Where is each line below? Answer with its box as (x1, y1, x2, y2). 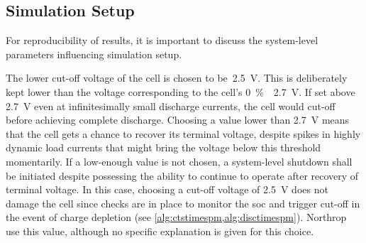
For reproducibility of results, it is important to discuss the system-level (6, 33, 318, 48)
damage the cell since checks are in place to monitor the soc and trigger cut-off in (6, 195, 360, 210)
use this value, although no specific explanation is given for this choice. (6, 223, 314, 238)
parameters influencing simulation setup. (6, 46, 182, 61)
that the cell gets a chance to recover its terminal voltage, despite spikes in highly (6, 126, 361, 141)
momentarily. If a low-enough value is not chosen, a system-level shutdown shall (6, 153, 353, 168)
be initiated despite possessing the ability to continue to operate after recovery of (6, 168, 359, 183)
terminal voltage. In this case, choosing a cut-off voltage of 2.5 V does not (6, 182, 328, 197)
